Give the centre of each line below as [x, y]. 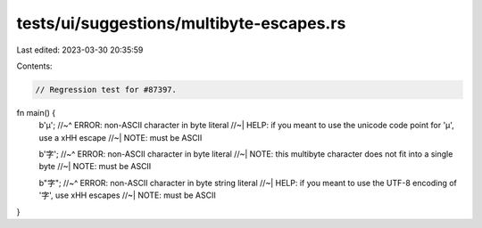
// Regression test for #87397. [106, 90]
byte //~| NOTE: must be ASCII [95, 167]
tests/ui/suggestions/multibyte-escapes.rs [181, 23]
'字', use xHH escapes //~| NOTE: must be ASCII [127, 195]
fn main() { [36, 112]
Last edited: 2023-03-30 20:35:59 [80, 50]
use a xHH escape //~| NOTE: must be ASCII [120, 137]
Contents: [34, 66]
